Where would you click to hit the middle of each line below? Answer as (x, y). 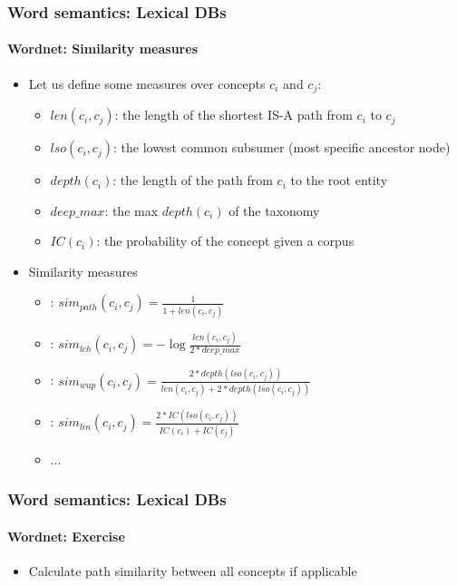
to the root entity (339, 180)
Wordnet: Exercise (66, 536)
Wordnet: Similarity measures (102, 49)
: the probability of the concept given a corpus (225, 241)
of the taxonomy (274, 210)
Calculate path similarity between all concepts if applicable (193, 570)
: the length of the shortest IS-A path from (233, 115)
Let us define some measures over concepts (147, 83)
